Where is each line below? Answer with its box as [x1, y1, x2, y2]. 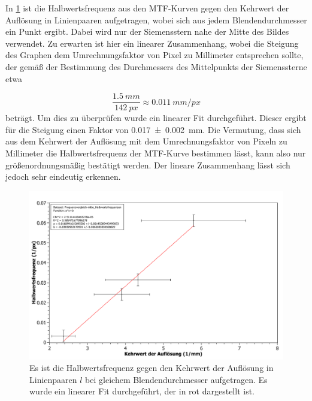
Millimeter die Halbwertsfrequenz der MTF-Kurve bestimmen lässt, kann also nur [5, 147, 306, 159]
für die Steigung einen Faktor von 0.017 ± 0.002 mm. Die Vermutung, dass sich [5, 123, 301, 135]
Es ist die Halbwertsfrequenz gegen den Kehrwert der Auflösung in [29, 361, 274, 374]
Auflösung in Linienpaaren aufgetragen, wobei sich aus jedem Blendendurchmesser [5, 13, 307, 26]
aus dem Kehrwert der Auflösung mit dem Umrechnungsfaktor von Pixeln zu [5, 135, 287, 147]
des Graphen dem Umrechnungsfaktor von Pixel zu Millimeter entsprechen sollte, [5, 49, 304, 61]
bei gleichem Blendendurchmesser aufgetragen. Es [85, 373, 268, 385]
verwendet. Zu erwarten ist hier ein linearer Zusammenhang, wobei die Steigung [5, 37, 299, 49]
